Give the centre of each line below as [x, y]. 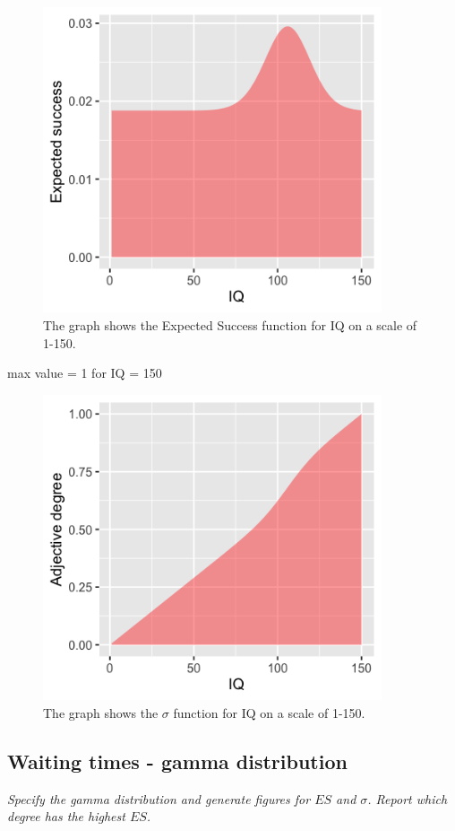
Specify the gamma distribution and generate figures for [159, 798]
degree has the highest [66, 816]
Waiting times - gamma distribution [177, 761]
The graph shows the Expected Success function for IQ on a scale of [230, 325]
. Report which [408, 798]
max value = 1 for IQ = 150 [85, 373]
